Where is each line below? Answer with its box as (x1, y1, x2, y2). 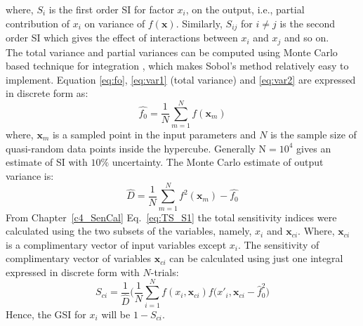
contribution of (6, 15, 70, 30)
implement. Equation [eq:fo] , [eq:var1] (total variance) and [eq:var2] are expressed (6, 72, 356, 86)
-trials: (150, 264, 179, 279)
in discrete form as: (6, 86, 88, 100)
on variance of (84, 15, 145, 30)
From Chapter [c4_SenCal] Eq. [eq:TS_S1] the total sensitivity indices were (6, 209, 337, 224)
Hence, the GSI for (6, 306, 86, 321)
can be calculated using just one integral (169, 251, 343, 266)
